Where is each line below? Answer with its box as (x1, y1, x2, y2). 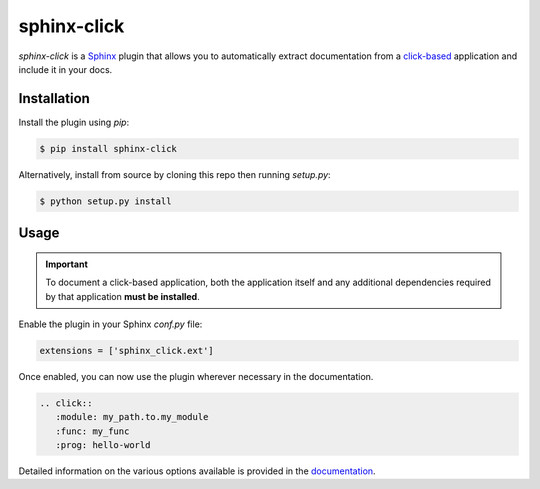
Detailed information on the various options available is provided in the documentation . (18, 465, 376, 477)
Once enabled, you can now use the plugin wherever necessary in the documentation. (18, 370, 374, 382)
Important (45, 258, 89, 270)
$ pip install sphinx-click (39, 143, 177, 154)
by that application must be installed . (45, 290, 200, 302)
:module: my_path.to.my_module (55, 411, 209, 423)
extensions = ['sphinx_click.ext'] (39, 345, 214, 356)
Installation (18, 90, 90, 107)
